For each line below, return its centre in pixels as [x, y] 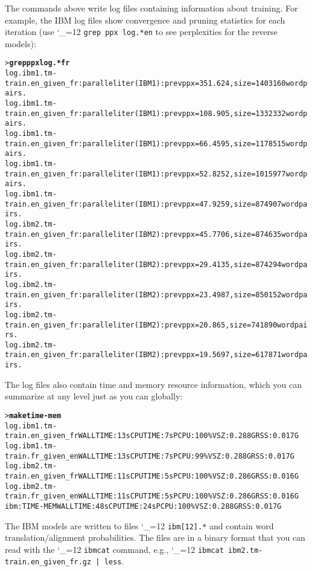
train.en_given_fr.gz [48, 562]
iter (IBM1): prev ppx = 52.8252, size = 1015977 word [210, 174]
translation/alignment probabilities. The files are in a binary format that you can [155, 537]
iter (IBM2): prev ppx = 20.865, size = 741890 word [206, 325]
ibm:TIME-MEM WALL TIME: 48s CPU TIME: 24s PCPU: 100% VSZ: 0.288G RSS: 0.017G [143, 506]
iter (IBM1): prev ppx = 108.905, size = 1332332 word [210, 113]
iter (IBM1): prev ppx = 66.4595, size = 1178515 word [210, 144]
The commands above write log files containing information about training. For [151, 8]
